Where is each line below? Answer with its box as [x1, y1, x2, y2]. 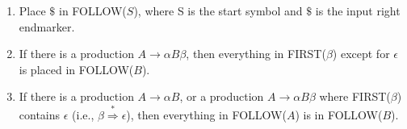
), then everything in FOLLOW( [126, 106, 287, 123]
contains [19, 106, 61, 123]
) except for [332, 45, 390, 62]
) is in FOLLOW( [295, 106, 383, 123]
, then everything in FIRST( [186, 45, 326, 62]
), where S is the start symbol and [133, 2, 303, 19]
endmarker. [19, 18, 75, 35]
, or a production [179, 88, 264, 105]
